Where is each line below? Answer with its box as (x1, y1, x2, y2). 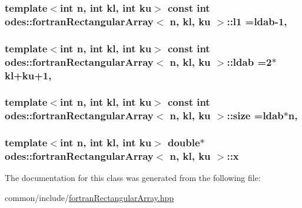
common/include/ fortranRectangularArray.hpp (5, 191, 174, 203)
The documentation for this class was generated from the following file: (5, 172, 261, 184)
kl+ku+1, (5, 68, 52, 82)
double (167, 135, 200, 150)
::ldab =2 (227, 54, 272, 69)
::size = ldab (227, 108, 284, 123)
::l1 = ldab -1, (227, 14, 287, 28)
